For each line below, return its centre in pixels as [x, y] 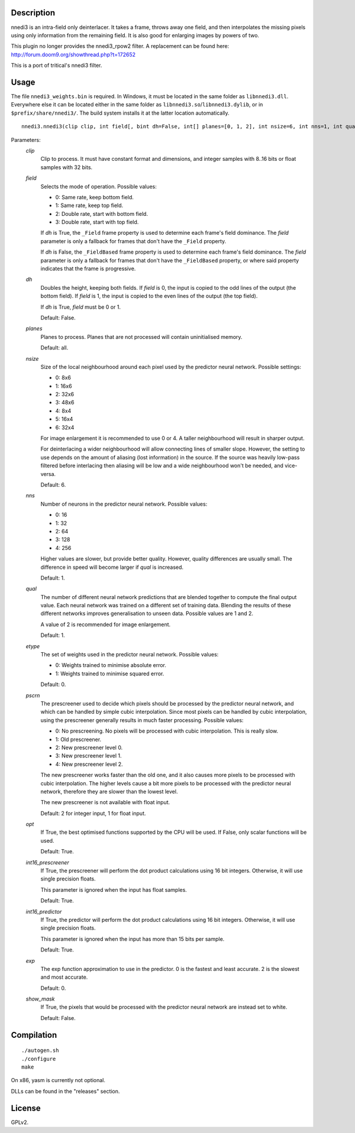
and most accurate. [64, 977]
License [26, 1108]
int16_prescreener [47, 862]
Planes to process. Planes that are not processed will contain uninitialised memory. [141, 336]
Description [33, 13]
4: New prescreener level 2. [89, 764]
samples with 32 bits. [67, 167]
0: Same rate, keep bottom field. [95, 197]
